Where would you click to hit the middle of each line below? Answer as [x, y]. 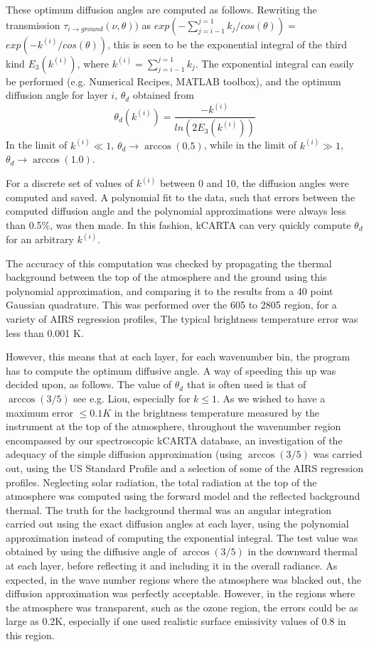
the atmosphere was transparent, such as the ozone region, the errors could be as [182, 607]
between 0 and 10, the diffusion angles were [254, 183]
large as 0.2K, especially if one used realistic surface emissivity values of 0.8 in [176, 621]
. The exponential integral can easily [274, 63]
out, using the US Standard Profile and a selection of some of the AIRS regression [184, 467]
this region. [30, 635]
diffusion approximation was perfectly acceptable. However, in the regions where [181, 593]
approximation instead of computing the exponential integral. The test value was [182, 537]
